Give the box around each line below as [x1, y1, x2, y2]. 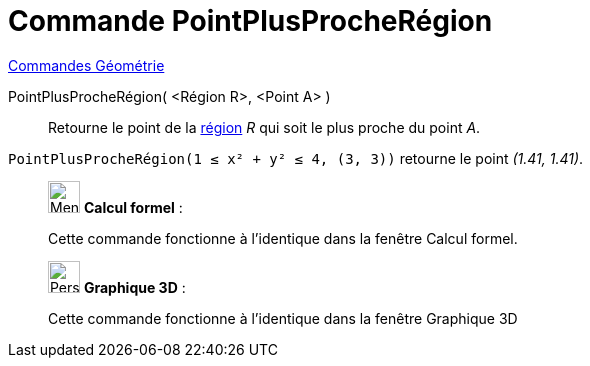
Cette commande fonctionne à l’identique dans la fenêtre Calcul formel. [48, 229, 518, 247]
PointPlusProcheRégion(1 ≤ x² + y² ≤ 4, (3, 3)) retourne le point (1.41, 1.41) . [8, 149, 584, 167]
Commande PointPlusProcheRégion [8, 4, 493, 38]
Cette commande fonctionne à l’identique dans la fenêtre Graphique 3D [48, 309, 518, 327]
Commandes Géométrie [8, 56, 165, 74]
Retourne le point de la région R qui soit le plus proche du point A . [48, 118, 481, 136]
